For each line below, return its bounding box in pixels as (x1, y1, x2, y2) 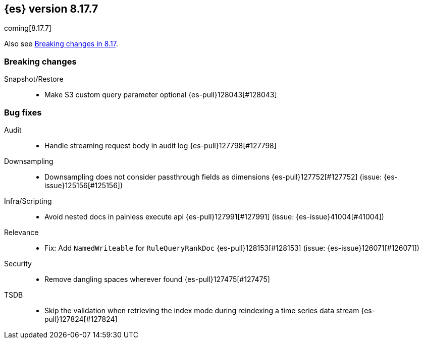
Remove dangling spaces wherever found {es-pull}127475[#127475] (44, 274, 270, 283)
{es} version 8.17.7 (4, 3, 98, 15)
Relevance (4, 227, 39, 237)
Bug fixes (4, 107, 42, 118)
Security (4, 259, 32, 268)
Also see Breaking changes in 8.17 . (4, 39, 118, 48)
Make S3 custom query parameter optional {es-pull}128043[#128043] (44, 90, 277, 99)
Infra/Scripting (4, 196, 52, 205)
